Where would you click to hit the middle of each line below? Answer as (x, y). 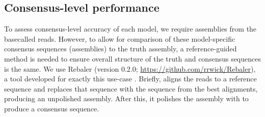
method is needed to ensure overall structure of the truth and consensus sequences (132, 58)
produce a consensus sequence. (52, 108)
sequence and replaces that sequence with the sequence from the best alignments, (131, 88)
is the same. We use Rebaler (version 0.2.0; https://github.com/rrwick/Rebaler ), (130, 68)
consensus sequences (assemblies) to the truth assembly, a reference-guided (121, 49)
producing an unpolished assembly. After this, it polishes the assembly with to (126, 98)
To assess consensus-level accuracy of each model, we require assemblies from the (130, 29)
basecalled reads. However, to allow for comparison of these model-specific (120, 38)
